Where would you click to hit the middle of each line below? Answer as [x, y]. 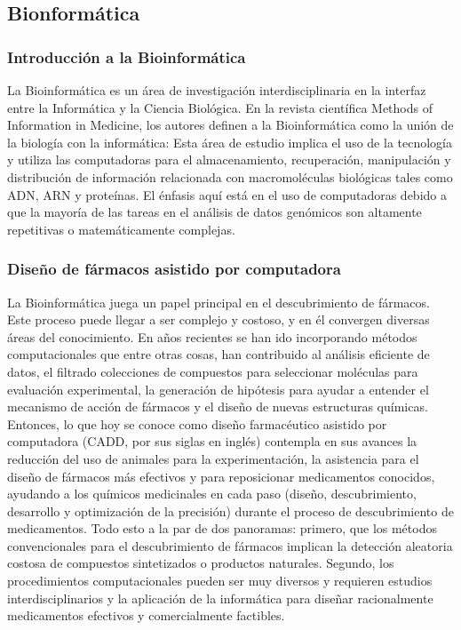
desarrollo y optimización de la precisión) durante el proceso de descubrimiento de [230, 510]
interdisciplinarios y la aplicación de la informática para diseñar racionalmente [220, 598]
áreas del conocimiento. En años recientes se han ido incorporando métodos [212, 336]
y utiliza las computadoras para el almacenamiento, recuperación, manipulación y [229, 159]
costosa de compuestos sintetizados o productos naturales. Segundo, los [201, 563]
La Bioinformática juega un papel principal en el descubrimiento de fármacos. [219, 302]
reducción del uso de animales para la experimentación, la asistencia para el [213, 458]
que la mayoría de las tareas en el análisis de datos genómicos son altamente [215, 212]
